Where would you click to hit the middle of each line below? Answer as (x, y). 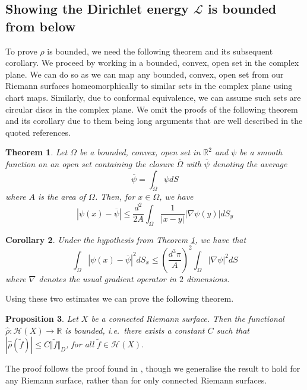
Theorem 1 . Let (37, 152)
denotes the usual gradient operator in (107, 278)
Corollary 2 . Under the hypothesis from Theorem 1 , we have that (126, 239)
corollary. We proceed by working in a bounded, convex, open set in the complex (152, 63)
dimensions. (208, 278)
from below (41, 26)
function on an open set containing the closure (90, 163)
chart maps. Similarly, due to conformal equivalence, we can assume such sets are (153, 97)
